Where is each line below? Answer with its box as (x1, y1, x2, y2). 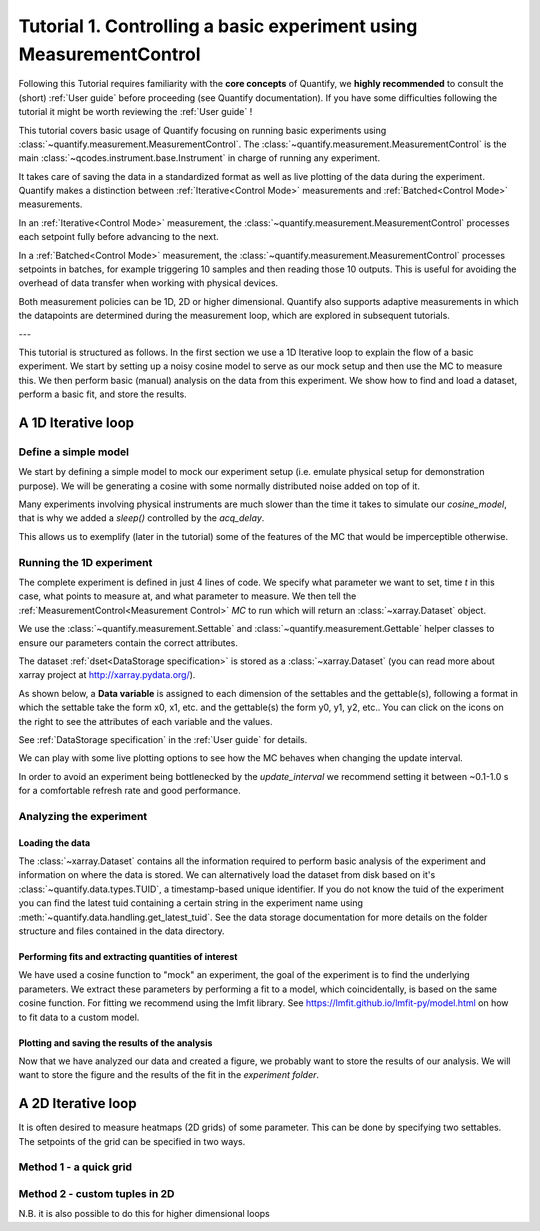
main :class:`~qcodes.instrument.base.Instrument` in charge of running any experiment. (18, 152, 380, 164)
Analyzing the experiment (18, 809, 148, 823)
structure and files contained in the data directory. (18, 925, 225, 937)
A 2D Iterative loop (18, 1095, 137, 1112)
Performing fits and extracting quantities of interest (18, 951, 238, 962)
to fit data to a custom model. (18, 1011, 140, 1023)
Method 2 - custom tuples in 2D (18, 1186, 175, 1200)
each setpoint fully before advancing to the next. (18, 231, 219, 243)
